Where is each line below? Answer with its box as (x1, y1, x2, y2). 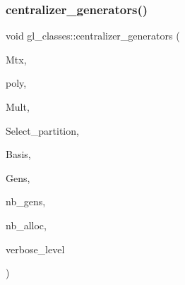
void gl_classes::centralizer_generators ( (6, 28, 180, 43)
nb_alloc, (6, 217, 47, 232)
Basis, (6, 147, 31, 162)
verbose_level (6, 241, 65, 256)
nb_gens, (6, 194, 46, 209)
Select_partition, (6, 123, 79, 138)
